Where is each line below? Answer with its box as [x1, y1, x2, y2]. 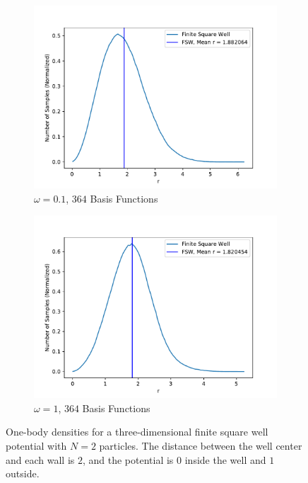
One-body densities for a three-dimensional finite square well [6, 424, 268, 439]
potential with [6, 438, 67, 453]
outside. [6, 466, 40, 481]
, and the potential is [82, 452, 174, 467]
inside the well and [184, 452, 266, 467]
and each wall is [6, 452, 75, 467]
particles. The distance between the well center [99, 438, 302, 453]
